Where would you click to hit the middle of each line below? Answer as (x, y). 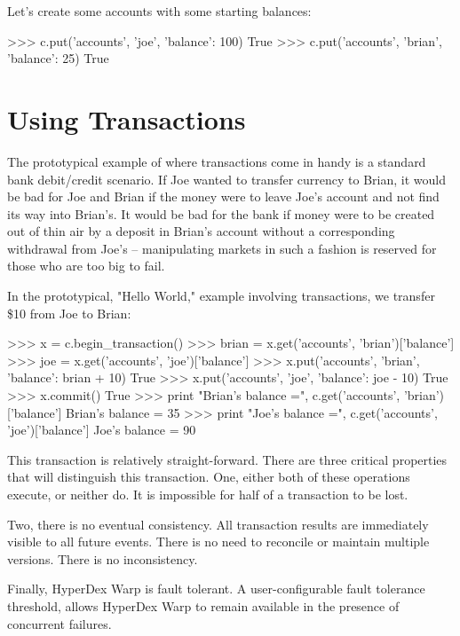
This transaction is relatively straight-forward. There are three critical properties (227, 459)
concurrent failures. (59, 623)
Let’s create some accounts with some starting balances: (159, 11)
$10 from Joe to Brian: (69, 313)
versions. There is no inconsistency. (103, 558)
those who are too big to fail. (86, 266)
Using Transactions (127, 118)
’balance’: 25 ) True (58, 58)
